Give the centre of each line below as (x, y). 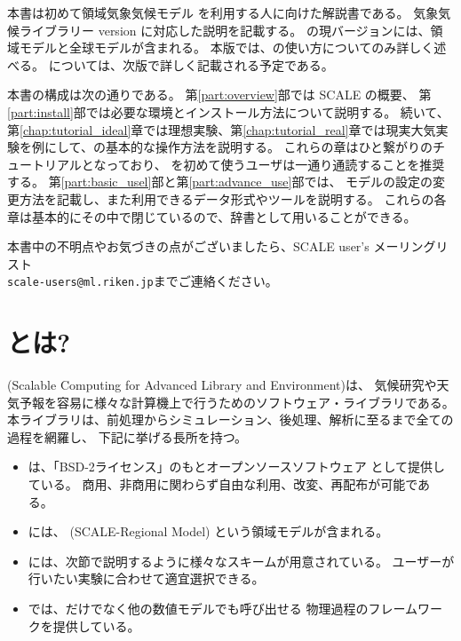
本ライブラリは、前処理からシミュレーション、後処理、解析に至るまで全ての (230, 419)
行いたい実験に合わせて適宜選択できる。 (146, 578)
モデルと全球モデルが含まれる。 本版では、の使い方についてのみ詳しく (227, 47)
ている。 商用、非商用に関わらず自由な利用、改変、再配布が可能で (223, 484)
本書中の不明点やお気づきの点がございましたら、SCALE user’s (188, 246)
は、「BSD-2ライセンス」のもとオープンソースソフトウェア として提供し (236, 467)
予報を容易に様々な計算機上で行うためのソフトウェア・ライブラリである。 (237, 402)
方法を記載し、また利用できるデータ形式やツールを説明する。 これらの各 (233, 198)
